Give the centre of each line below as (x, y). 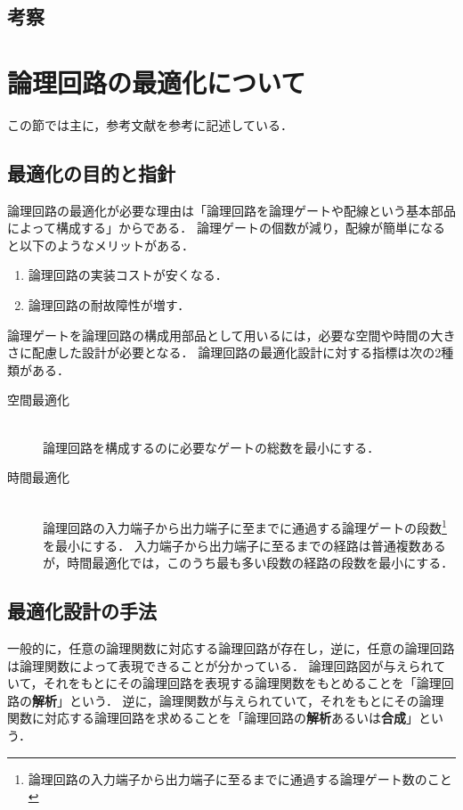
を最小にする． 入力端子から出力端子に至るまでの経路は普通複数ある (244, 545)
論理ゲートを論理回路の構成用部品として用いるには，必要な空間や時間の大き (231, 335)
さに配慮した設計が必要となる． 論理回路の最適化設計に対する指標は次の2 (224, 352)
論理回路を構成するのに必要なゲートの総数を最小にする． (211, 447)
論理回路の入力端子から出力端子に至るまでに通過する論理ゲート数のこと (240, 778)
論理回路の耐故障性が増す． (109, 305)
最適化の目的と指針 (91, 172)
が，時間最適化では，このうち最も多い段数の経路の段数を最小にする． (248, 563)
